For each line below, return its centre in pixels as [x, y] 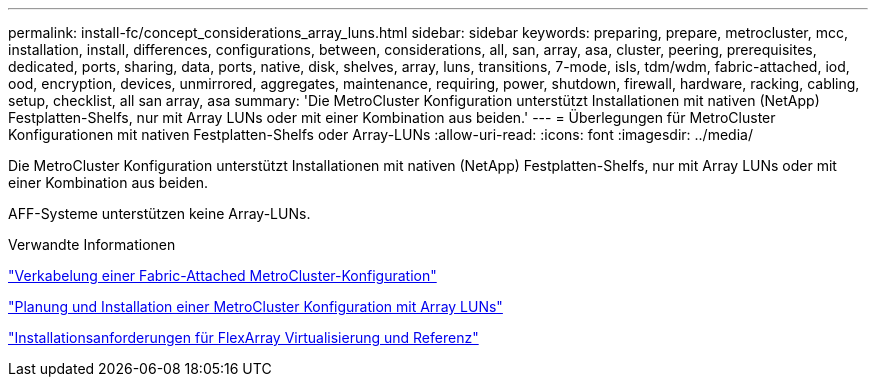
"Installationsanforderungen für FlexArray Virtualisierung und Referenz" [243, 337]
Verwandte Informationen [92, 244]
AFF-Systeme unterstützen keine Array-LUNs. [159, 213]
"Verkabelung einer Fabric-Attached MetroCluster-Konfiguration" [222, 275]
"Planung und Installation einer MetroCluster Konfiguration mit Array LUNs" [255, 306]
